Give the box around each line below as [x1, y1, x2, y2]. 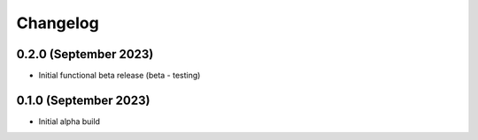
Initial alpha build [38, 115, 101, 127]
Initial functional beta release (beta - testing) [38, 70, 201, 81]
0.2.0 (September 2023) [16, 47, 154, 62]
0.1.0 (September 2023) [16, 92, 150, 107]
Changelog [16, 13, 99, 33]
